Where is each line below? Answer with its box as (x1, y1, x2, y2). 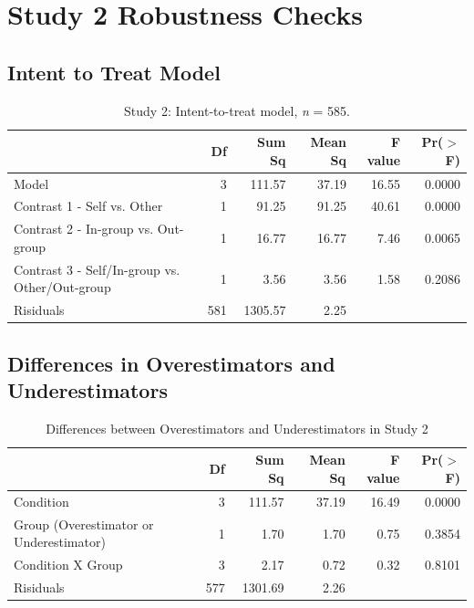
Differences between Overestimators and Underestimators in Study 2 (46, 418, 428, 437)
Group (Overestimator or (14, 514, 154, 533)
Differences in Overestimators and (7, 349, 335, 377)
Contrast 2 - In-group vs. (14, 219, 154, 238)
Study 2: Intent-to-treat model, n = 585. (124, 100, 350, 120)
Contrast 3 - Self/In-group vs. (14, 259, 180, 278)
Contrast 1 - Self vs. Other (14, 196, 163, 215)
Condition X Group (14, 555, 123, 574)
